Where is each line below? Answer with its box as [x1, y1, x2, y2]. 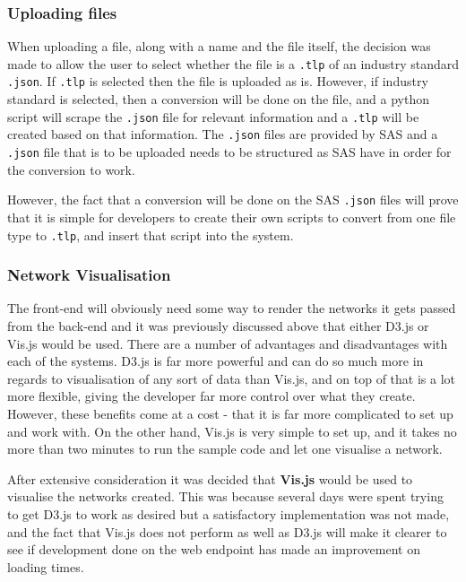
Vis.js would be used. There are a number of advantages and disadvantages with [7, 334, 448, 352]
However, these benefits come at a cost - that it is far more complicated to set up [7, 404, 453, 422]
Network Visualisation [7, 264, 171, 286]
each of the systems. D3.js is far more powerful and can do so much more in [7, 352, 424, 370]
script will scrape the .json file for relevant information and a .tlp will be [7, 107, 419, 126]
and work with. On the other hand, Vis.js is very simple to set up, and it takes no [7, 421, 457, 440]
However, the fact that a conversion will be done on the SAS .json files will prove [7, 190, 459, 209]
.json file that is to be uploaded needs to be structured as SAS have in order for [7, 143, 452, 161]
